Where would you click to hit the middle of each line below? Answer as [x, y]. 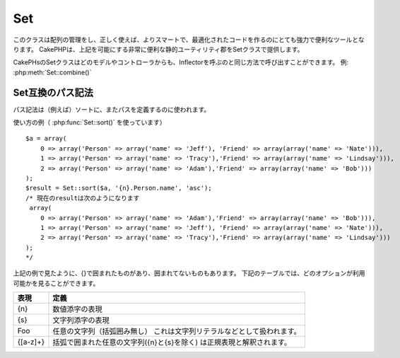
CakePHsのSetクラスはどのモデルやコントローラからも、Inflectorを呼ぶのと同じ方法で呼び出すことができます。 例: [181, 62]
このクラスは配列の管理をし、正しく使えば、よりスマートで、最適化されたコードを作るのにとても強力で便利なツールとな [189, 40]
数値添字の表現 [77, 309]
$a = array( [46, 139]
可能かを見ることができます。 [56, 283]
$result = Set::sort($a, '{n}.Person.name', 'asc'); [119, 188]
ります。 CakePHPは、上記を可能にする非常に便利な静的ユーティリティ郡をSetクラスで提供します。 [158, 49]
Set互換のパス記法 [53, 92]
